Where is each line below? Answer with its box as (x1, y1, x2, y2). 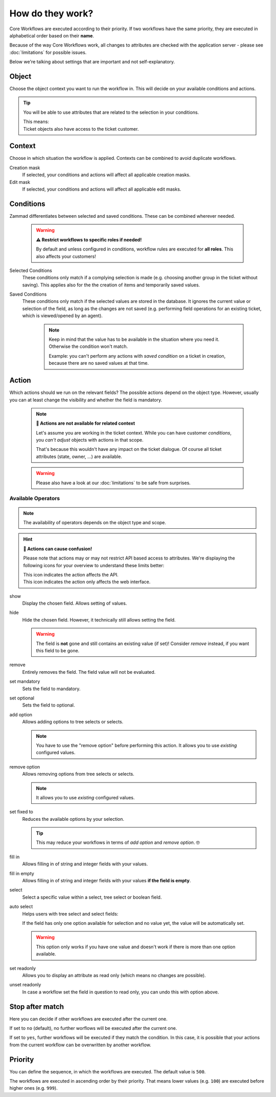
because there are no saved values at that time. (49, 360, 149, 366)
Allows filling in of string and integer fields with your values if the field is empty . (22, 878, 191, 884)
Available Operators (9, 495, 60, 502)
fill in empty (9, 870, 34, 876)
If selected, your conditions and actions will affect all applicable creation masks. (22, 172, 191, 178)
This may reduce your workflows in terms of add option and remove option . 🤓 (36, 839, 200, 845)
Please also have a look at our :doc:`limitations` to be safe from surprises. (36, 480, 191, 486)
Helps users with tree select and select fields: (22, 910, 119, 917)
